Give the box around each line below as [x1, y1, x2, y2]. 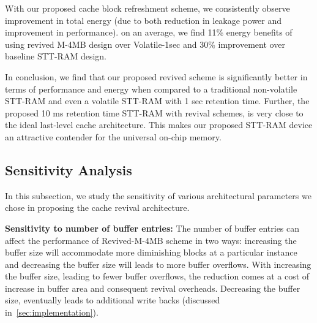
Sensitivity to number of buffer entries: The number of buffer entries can [5, 221, 300, 234]
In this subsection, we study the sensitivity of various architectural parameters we [5, 189, 311, 202]
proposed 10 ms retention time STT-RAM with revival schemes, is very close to [5, 106, 304, 119]
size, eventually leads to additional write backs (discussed [5, 294, 220, 306]
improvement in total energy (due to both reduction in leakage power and [5, 13, 282, 26]
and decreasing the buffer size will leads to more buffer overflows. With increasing [5, 257, 311, 270]
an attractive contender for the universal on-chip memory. [5, 130, 222, 143]
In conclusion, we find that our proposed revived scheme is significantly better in [5, 70, 308, 83]
